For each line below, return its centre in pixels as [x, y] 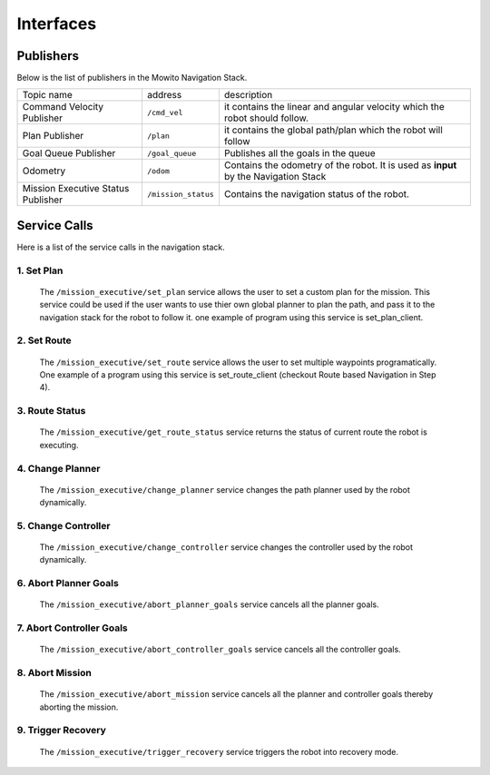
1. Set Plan [40, 270]
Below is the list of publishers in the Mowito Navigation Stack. [132, 78]
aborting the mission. [79, 707]
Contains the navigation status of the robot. [317, 194]
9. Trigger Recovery [61, 731]
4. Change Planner [59, 468]
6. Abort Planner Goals [68, 584]
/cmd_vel [165, 112]
